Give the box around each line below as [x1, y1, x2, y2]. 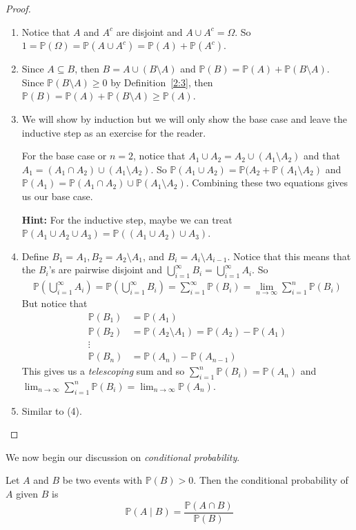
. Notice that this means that [227, 248, 351, 263]
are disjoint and [116, 24, 183, 39]
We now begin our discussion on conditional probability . [6, 449, 240, 464]
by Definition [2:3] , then [110, 75, 213, 89]
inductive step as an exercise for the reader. [21, 125, 206, 139]
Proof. [6, 1, 31, 15]
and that [304, 148, 340, 163]
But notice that [21, 296, 88, 311]
